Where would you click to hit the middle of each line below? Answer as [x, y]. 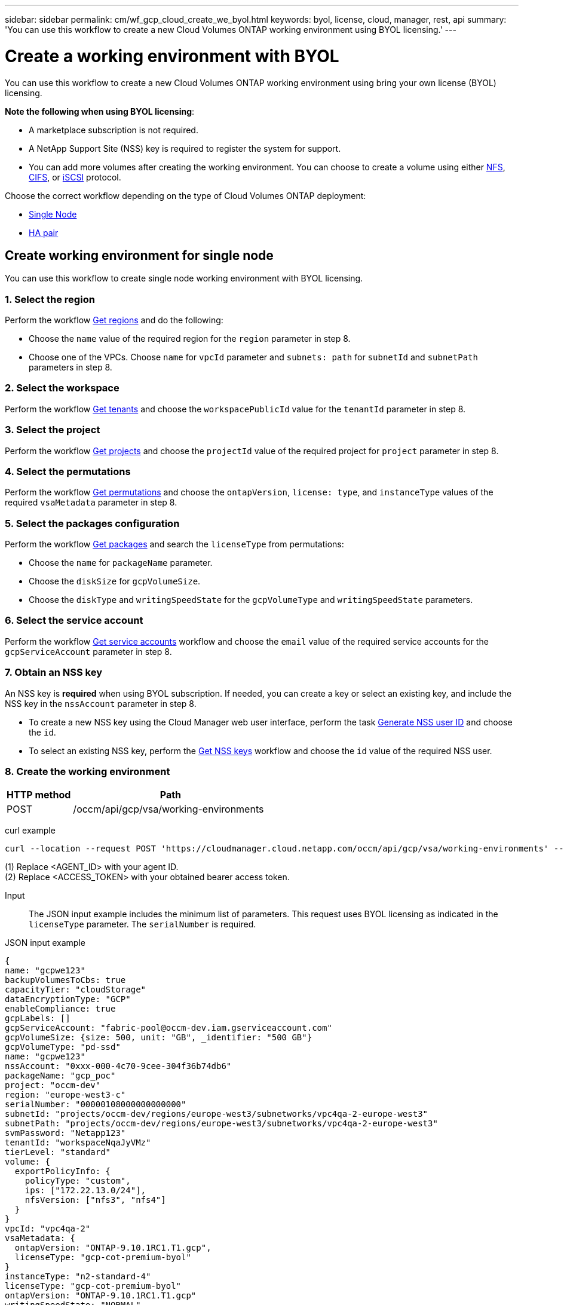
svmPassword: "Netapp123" [65, 1133]
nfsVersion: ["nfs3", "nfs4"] [95, 1200]
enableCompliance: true [60, 1009]
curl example [30, 831]
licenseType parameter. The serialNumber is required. [142, 924]
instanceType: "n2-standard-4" [78, 1277]
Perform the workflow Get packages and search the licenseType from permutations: [174, 544]
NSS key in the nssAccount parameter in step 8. [101, 703]
